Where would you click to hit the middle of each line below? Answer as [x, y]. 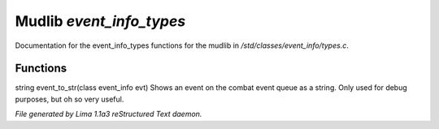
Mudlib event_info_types [100, 21]
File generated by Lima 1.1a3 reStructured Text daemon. [109, 114]
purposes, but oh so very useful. [70, 99]
